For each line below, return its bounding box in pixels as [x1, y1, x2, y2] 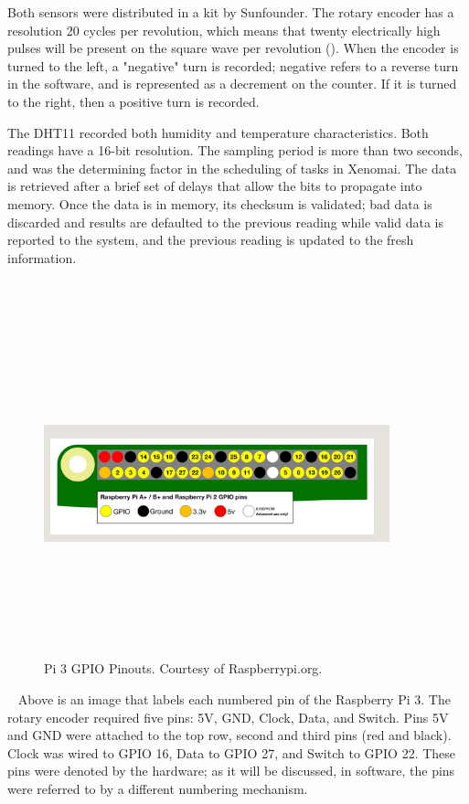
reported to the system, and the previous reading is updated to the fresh [7, 230, 414, 249]
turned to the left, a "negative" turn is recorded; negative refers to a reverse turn [7, 56, 459, 75]
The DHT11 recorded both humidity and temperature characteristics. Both [7, 122, 429, 142]
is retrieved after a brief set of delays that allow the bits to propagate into [7, 176, 422, 196]
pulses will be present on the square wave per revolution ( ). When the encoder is [7, 38, 459, 58]
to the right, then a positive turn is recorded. [7, 91, 260, 111]
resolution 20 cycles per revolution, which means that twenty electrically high [7, 20, 441, 39]
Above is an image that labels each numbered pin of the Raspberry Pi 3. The [17, 690, 451, 709]
